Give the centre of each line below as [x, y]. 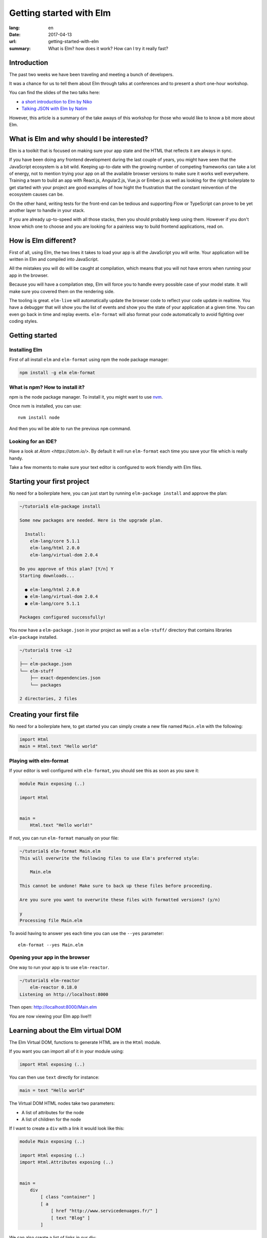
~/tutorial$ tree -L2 [46, 650]
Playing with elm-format [39, 761]
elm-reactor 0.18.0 [54, 987]
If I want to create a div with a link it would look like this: [67, 1129]
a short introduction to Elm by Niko [57, 102]
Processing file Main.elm [51, 921]
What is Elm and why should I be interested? [79, 139]
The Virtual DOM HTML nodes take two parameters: [62, 1103]
